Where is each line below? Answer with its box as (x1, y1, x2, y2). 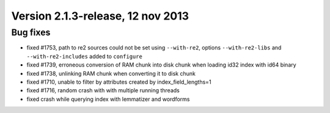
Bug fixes (11, 27, 51, 38)
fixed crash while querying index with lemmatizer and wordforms (26, 95, 190, 103)
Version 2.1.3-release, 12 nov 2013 (11, 9, 189, 23)
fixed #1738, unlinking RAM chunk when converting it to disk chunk (26, 70, 196, 77)
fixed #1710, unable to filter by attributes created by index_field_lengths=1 (26, 78, 211, 86)
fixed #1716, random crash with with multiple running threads (26, 87, 180, 94)
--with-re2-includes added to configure (26, 53, 143, 60)
